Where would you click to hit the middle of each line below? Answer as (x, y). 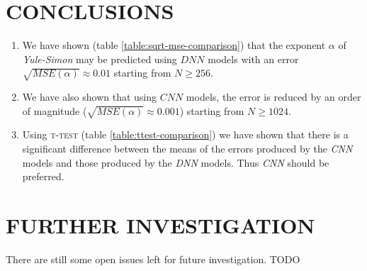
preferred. (43, 176)
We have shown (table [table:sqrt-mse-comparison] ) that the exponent (174, 45)
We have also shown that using (90, 97)
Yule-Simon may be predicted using (100, 59)
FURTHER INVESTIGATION (160, 225)
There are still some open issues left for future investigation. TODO (153, 259)
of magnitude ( (55, 110)
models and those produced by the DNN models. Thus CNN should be (176, 162)
